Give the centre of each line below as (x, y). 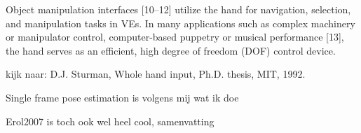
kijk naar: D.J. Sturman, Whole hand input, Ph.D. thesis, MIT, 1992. (156, 74)
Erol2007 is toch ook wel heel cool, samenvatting (110, 121)
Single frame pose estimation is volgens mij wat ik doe (122, 97)
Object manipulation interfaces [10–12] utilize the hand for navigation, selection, (178, 9)
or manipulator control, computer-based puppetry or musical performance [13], (175, 37)
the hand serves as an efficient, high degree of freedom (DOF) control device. (171, 50)
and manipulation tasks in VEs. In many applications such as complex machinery (180, 23)
